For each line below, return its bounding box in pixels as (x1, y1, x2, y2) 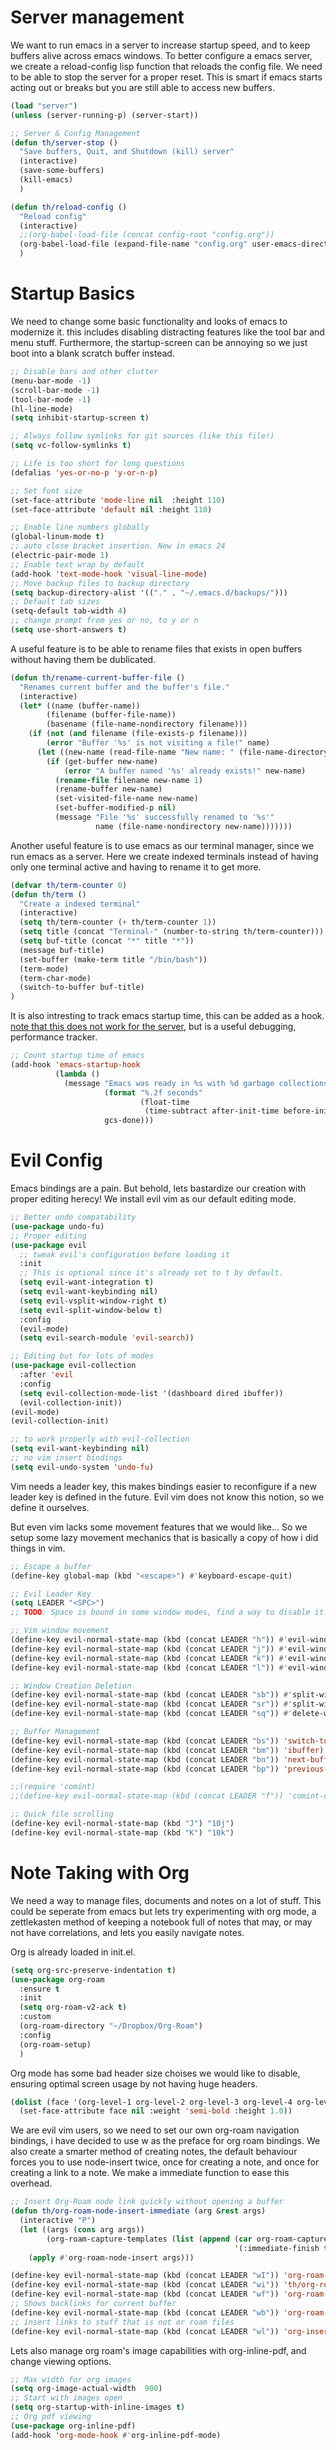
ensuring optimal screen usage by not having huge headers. (10, 2077, 258, 2090)
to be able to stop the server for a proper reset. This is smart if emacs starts (10, 71, 323, 83)
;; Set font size (10, 486, 83, 496)
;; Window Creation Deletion (10, 1681, 132, 1691)
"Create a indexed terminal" (19, 899, 141, 909)
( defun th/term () (10, 889, 87, 900)
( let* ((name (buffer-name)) (19, 701, 141, 711)
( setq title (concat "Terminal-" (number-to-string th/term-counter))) (19, 927, 325, 937)
